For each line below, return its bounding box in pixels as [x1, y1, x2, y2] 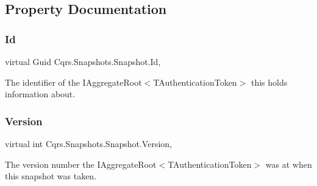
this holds [251, 75, 288, 88]
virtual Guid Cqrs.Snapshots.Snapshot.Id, [5, 55, 161, 67]
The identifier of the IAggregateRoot [5, 75, 142, 88]
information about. [5, 88, 76, 100]
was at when [265, 157, 312, 170]
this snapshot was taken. [5, 170, 97, 182]
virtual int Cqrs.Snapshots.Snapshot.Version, [5, 137, 172, 150]
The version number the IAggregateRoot [5, 157, 157, 170]
